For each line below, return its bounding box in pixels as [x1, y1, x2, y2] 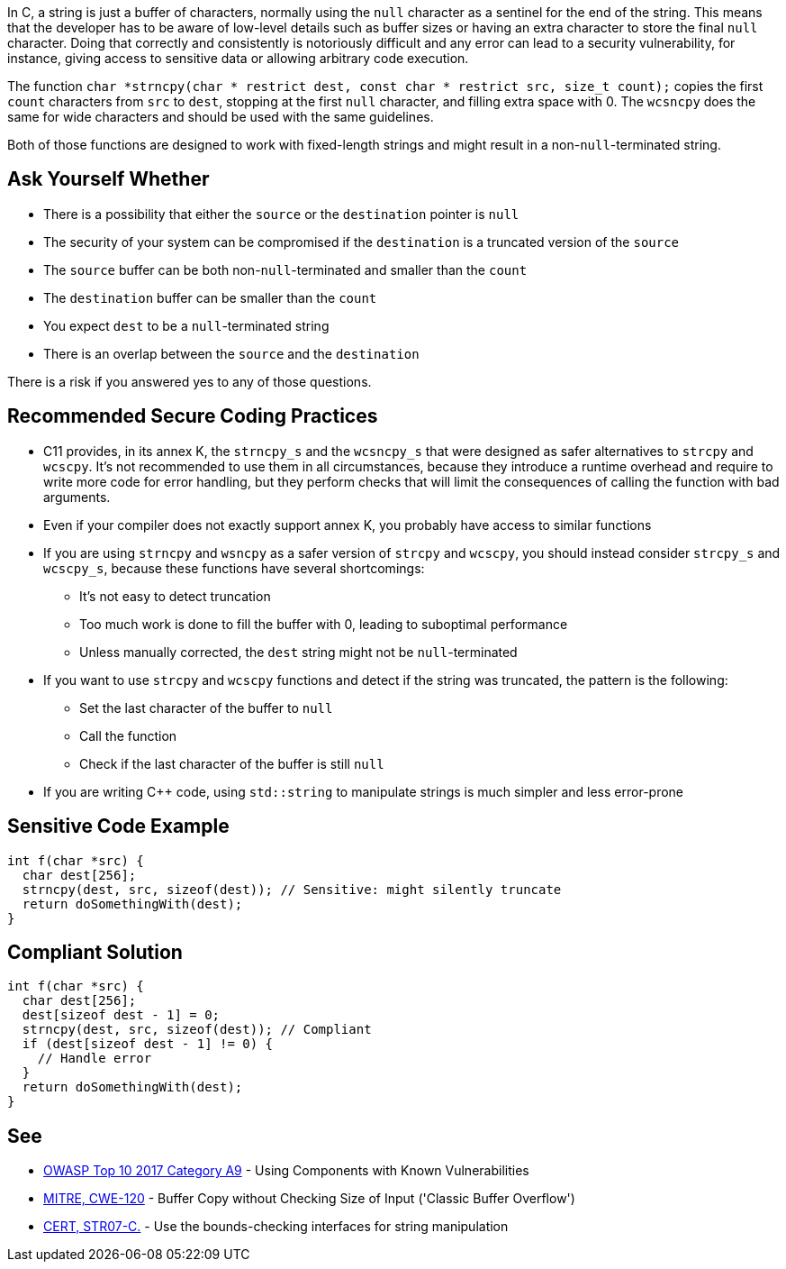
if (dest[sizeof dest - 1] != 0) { [22, 1036, 274, 1052]
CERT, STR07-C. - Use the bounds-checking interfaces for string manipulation [43, 1219, 509, 1235]
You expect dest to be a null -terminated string [43, 317, 330, 333]
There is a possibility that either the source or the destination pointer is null [43, 205, 519, 222]
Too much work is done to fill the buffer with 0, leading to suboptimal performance [79, 616, 568, 632]
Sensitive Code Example [7, 815, 230, 838]
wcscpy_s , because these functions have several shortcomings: [43, 560, 425, 576]
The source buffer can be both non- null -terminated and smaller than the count [43, 261, 528, 278]
